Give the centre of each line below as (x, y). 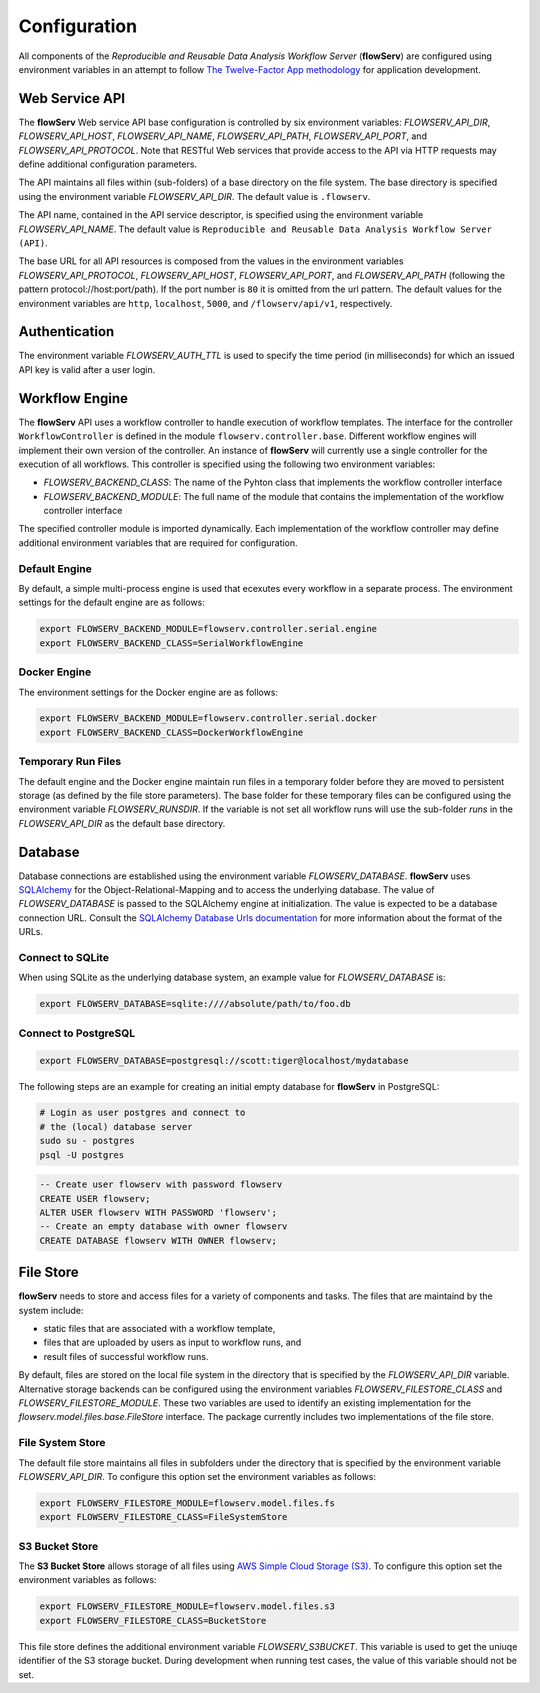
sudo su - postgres (87, 1141)
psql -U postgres (82, 1154)
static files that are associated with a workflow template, (159, 1329)
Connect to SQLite (64, 958)
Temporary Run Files (70, 762)
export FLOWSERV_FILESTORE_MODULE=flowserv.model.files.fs (187, 1503)
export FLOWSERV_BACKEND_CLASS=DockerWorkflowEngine (171, 732)
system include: (51, 1310)
